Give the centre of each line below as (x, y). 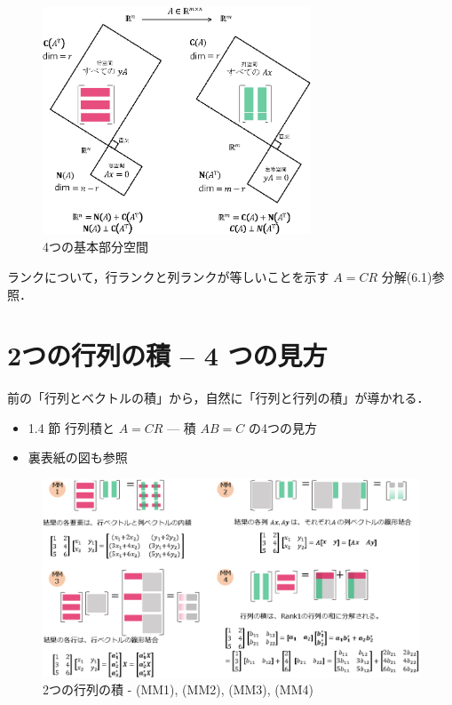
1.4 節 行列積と (71, 427)
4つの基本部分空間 (95, 247)
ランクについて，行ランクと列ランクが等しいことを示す (168, 276)
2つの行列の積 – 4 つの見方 (167, 355)
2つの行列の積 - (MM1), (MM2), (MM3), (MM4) (178, 689)
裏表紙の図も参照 (78, 457)
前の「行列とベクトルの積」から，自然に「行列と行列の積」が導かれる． (218, 398)
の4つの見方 (282, 427)
